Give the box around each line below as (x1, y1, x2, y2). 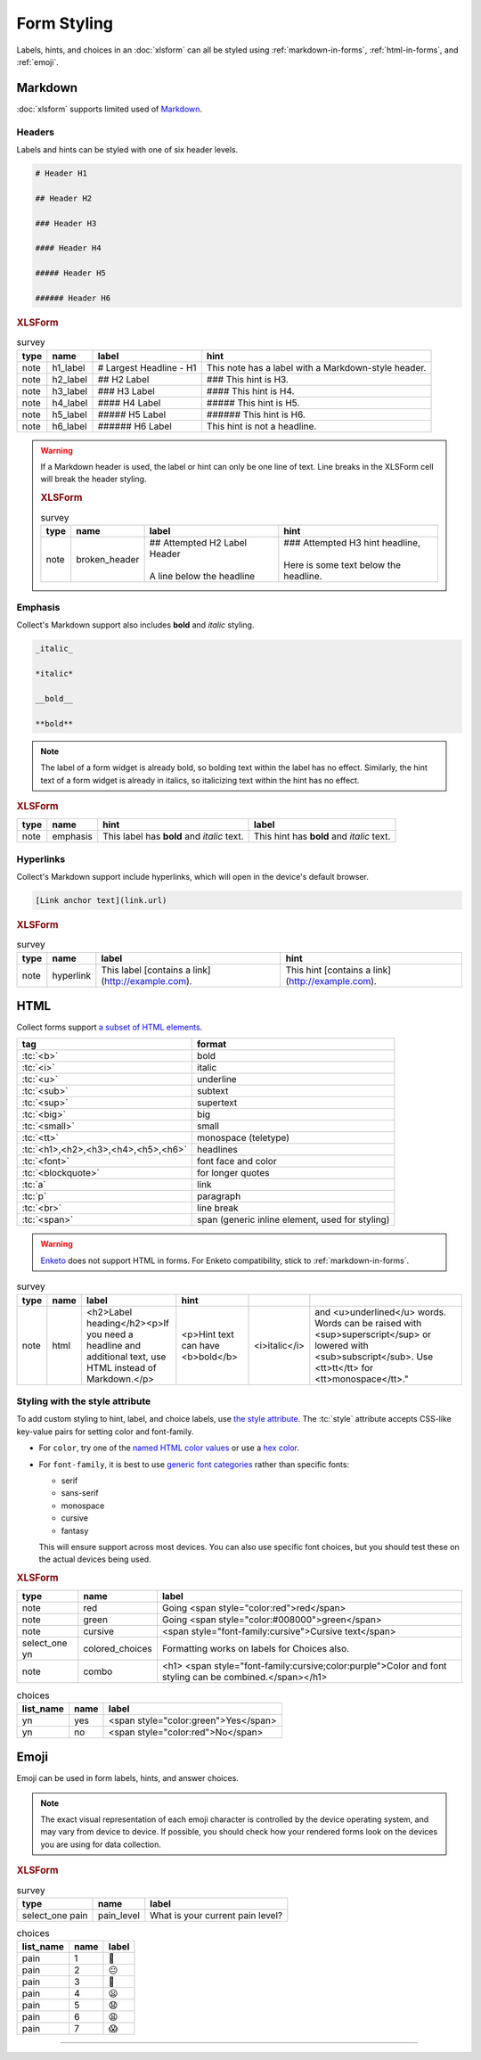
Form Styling (16, 13, 114, 33)
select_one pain (21, 1908, 88, 1921)
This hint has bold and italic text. (254, 830, 391, 842)
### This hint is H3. (206, 373, 289, 385)
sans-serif (61, 1488, 99, 1498)
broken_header (76, 553, 140, 565)
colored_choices (83, 1643, 153, 1655)
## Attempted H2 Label (149, 536, 248, 548)
